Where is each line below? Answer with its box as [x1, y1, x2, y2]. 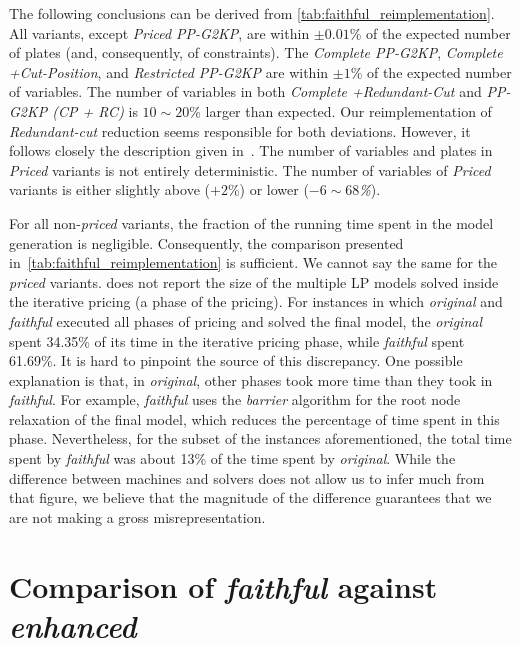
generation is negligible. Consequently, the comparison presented [9, 232, 404, 253]
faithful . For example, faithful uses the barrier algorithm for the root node [9, 389, 461, 410]
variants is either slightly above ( [9, 179, 210, 200]
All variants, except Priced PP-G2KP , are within [9, 22, 310, 43]
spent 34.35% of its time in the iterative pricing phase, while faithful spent [9, 330, 465, 351]
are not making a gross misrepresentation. [9, 506, 266, 527]
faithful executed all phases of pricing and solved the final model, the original [9, 310, 482, 331]
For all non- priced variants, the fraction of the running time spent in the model [9, 212, 494, 233]
